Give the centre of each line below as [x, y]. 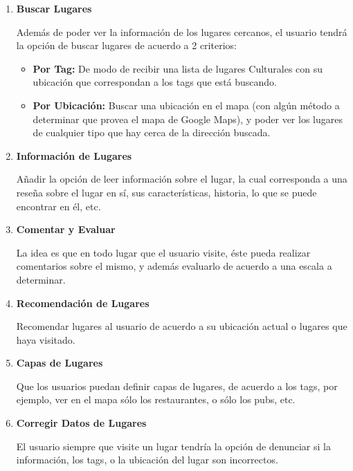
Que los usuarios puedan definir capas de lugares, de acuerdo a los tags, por [177, 386]
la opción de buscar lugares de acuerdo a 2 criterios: [126, 45]
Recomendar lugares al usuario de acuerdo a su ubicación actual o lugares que [182, 326]
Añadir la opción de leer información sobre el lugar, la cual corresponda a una [182, 179]
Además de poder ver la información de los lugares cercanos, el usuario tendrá [182, 31]
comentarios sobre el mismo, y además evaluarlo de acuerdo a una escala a [174, 266]
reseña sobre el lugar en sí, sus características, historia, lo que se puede [166, 192]
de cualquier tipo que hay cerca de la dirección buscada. [152, 132]
